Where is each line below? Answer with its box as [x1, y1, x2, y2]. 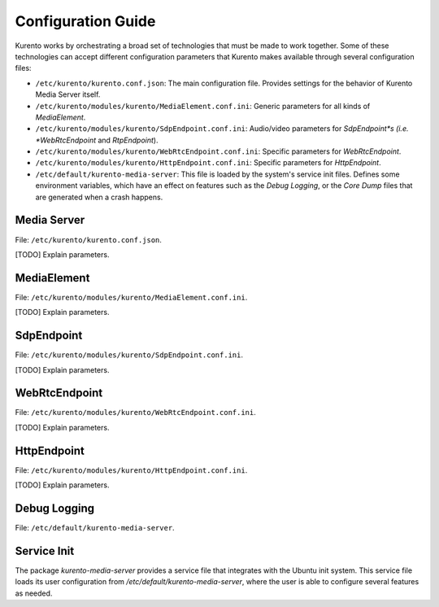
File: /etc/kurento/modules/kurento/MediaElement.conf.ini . [15, 292, 248, 302]
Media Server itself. [35, 90, 101, 99]
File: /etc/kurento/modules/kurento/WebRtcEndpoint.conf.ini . [15, 408, 256, 417]
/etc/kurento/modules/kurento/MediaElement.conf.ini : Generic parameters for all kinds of [35, 101, 371, 111]
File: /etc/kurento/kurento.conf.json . [15, 234, 163, 244]
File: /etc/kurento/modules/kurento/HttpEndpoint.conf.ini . [15, 465, 248, 475]
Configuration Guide [15, 12, 156, 30]
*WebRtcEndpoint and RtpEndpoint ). [35, 135, 159, 145]
